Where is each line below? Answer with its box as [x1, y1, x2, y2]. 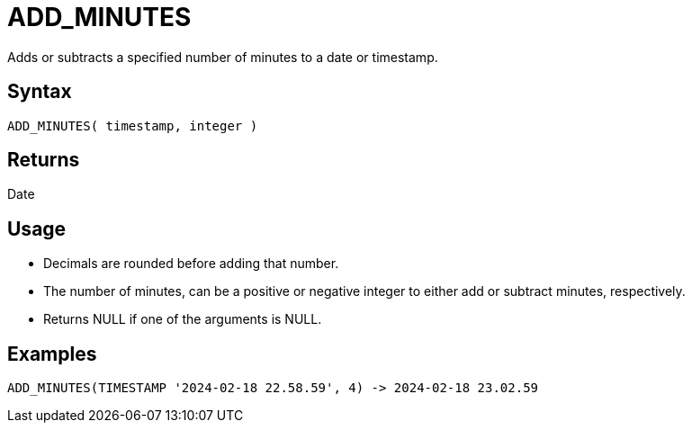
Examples [7, 342, 97, 365]
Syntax [7, 80, 72, 103]
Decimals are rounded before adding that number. [43, 255, 339, 272]
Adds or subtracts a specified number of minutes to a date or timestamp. [7, 49, 438, 65]
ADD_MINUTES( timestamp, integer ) [7, 118, 258, 133]
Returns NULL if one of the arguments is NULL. [43, 311, 322, 327]
